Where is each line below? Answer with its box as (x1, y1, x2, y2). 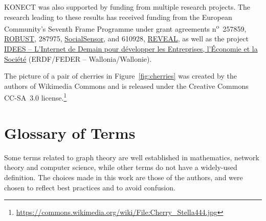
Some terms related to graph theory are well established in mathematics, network (4, 152, 259, 162)
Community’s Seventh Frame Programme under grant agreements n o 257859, (4, 22, 247, 34)
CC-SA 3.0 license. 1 (4, 91, 67, 103)
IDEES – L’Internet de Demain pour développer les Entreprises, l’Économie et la (4, 43, 258, 54)
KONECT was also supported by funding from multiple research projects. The (4, 2, 251, 12)
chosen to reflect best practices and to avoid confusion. (4, 182, 175, 192)
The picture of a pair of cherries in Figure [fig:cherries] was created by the (4, 70, 237, 81)
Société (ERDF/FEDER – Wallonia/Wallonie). (4, 53, 152, 64)
